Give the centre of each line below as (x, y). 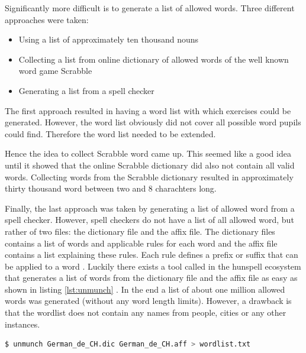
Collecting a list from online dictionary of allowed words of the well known (154, 59)
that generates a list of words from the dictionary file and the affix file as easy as (151, 278)
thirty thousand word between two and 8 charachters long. (111, 188)
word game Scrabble (55, 71)
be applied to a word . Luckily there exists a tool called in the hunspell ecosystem (153, 266)
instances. (22, 324)
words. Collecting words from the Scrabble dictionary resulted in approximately (149, 176)
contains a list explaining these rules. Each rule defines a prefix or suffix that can (152, 255)
